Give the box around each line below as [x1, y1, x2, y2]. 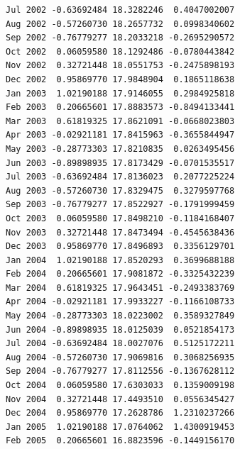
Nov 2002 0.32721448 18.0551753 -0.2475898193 [6, 60, 235, 71]
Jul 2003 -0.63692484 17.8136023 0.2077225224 [6, 172, 235, 182]
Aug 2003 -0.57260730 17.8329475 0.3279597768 [6, 185, 235, 196]
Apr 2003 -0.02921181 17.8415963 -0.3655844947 [6, 130, 235, 140]
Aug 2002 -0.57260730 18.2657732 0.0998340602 [6, 18, 235, 29]
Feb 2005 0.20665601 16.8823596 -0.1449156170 [6, 436, 235, 446]
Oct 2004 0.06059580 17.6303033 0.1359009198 [6, 380, 235, 391]
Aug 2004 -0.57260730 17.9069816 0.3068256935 [6, 352, 235, 362]
